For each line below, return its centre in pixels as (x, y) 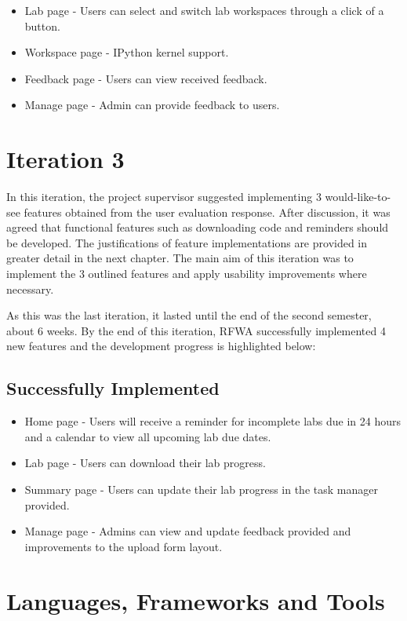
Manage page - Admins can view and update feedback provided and (188, 531)
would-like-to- (358, 197)
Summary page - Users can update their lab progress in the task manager (201, 489)
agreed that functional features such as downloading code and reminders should (198, 227)
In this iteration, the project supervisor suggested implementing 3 (164, 197)
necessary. (30, 289)
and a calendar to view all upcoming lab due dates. (148, 436)
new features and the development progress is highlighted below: (161, 346)
